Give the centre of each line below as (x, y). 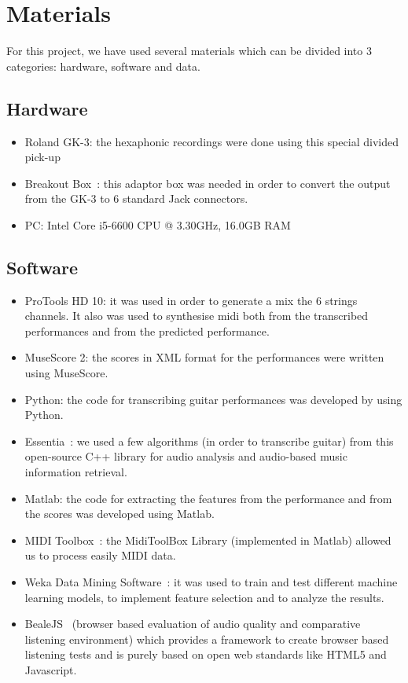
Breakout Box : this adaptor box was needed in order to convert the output (208, 183)
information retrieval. (76, 472)
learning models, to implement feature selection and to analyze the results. (204, 597)
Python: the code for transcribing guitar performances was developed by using (213, 399)
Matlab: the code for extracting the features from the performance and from (208, 498)
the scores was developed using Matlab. (119, 514)
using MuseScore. (66, 373)
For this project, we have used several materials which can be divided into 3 (189, 51)
